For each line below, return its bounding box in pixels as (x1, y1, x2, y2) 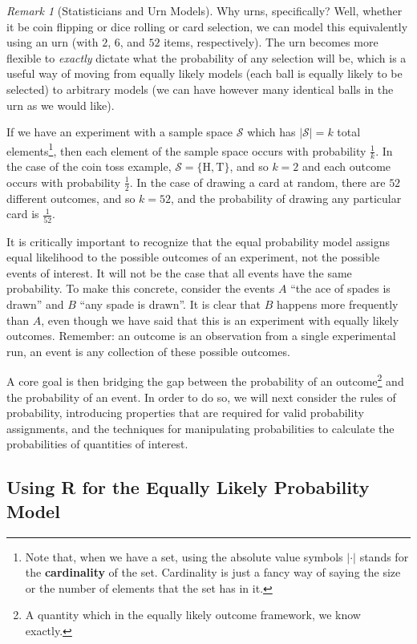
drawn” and (6, 295, 64, 312)
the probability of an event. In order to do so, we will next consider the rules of (6, 388, 396, 405)
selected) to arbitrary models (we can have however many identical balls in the (6, 80, 394, 97)
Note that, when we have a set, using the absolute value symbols (25, 548, 343, 565)
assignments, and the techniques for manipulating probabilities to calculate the (6, 419, 395, 436)
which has (247, 124, 296, 140)
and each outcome (302, 158, 391, 175)
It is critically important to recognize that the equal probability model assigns (6, 233, 391, 249)
